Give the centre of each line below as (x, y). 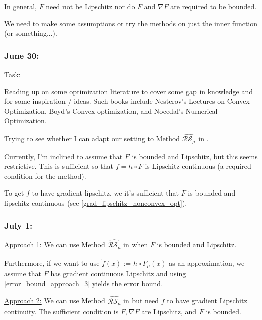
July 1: (18, 225)
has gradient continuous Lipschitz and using (118, 273)
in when (136, 245)
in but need (141, 301)
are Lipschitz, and (169, 312)
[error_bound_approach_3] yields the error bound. (84, 283)
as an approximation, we (207, 262)
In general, (20, 6)
